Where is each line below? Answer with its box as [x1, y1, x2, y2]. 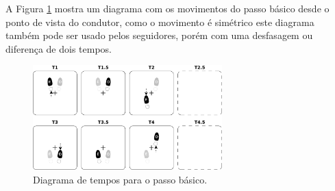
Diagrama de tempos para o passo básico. [33, 172, 208, 186]
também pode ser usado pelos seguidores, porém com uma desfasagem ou [5, 28, 313, 42]
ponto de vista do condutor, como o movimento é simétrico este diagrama [5, 14, 314, 29]
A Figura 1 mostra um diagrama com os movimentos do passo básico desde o [5, 1, 330, 15]
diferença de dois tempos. [5, 41, 112, 55]
